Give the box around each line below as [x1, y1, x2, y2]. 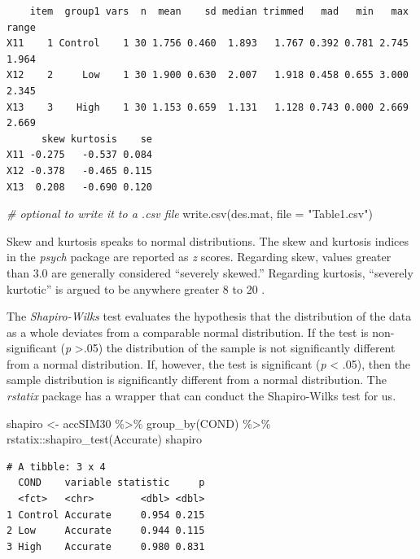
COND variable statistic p [18, 477, 205, 489]
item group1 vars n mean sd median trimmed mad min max [29, 6, 409, 17]
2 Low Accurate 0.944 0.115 [7, 525, 205, 537]
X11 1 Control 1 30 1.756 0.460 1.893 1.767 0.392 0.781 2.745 [7, 37, 409, 50]
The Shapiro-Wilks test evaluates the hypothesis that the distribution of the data [7, 308, 412, 325]
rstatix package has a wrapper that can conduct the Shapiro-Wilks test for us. [7, 387, 396, 404]
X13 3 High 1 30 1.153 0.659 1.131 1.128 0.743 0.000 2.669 [7, 101, 409, 113]
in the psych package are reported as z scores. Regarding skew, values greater [7, 248, 392, 265]
